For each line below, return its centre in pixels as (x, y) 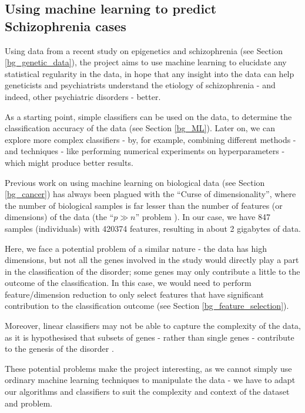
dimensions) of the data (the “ (59, 217)
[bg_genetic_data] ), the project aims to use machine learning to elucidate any (146, 62)
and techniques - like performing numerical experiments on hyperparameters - (145, 151)
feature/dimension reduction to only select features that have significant (135, 294)
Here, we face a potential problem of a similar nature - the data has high (136, 248)
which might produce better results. (69, 162)
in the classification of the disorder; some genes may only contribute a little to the (152, 271)
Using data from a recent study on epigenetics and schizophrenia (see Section (144, 50)
